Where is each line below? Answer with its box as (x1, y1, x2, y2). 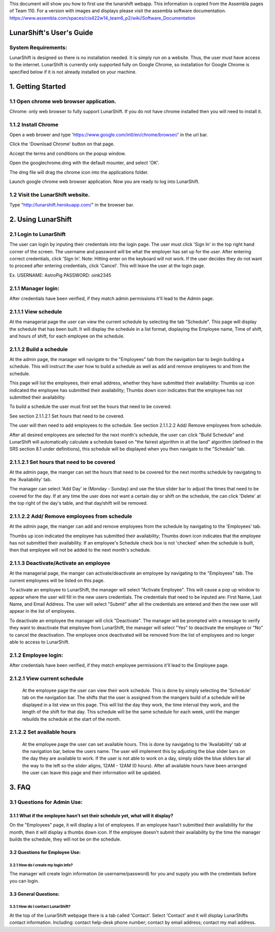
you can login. (9, 877, 39, 884)
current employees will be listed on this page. (9, 577, 105, 583)
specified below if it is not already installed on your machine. (9, 69, 137, 75)
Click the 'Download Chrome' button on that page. (9, 141, 115, 147)
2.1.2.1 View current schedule (9, 675, 84, 682)
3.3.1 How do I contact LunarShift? (9, 904, 71, 910)
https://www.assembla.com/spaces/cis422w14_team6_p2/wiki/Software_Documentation (9, 15, 196, 21)
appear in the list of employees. (9, 608, 76, 614)
